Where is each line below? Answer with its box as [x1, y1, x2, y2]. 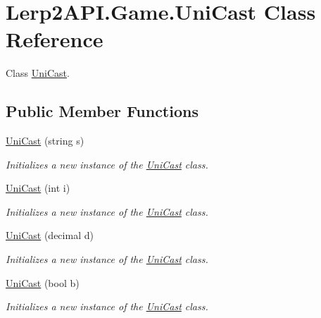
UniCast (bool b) [6, 275, 80, 290]
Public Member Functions [6, 100, 199, 122]
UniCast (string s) [6, 133, 84, 148]
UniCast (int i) [6, 181, 70, 195]
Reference [6, 25, 103, 54]
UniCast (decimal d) [6, 228, 94, 243]
